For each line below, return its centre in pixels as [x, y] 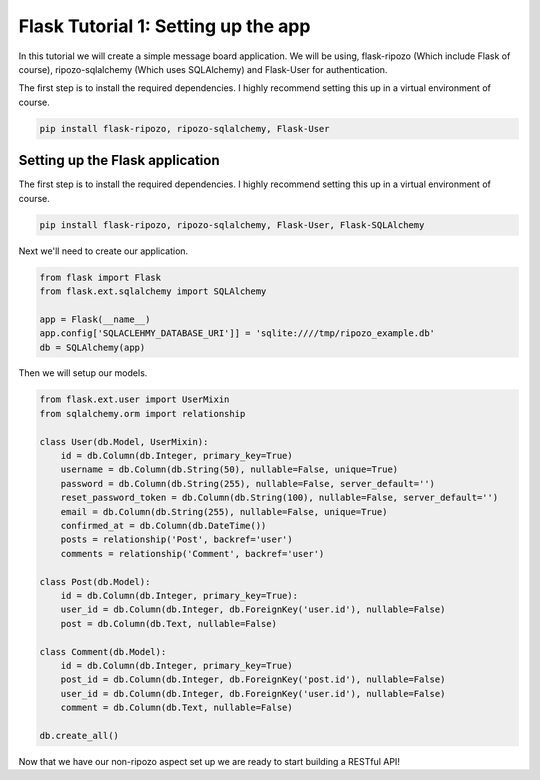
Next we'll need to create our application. [103, 251]
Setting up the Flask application [119, 160]
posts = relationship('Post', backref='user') [177, 539]
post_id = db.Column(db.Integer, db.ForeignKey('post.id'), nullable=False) [253, 679]
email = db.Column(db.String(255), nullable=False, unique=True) [224, 511]
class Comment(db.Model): [103, 651]
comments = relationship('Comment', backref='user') [192, 553]
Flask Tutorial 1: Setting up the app [164, 26]
